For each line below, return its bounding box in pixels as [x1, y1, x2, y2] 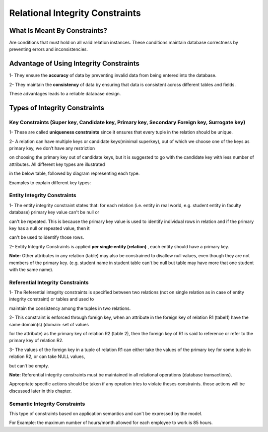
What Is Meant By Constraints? [9, 26, 108, 35]
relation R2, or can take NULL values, [9, 354, 85, 360]
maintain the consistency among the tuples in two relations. [9, 305, 131, 311]
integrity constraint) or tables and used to [9, 296, 94, 302]
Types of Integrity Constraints [9, 103, 104, 112]
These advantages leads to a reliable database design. [9, 91, 121, 97]
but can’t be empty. [9, 362, 49, 368]
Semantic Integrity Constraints [9, 400, 85, 407]
